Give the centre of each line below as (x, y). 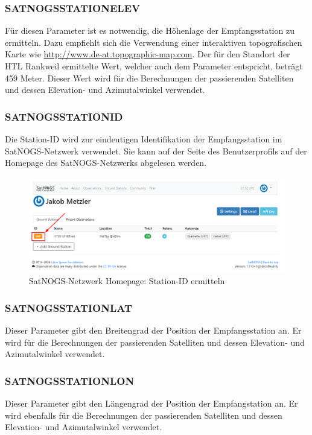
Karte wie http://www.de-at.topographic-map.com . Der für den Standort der (148, 54)
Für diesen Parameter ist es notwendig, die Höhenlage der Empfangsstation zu (150, 30)
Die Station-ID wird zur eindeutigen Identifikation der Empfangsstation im (144, 139)
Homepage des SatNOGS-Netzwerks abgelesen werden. (106, 163)
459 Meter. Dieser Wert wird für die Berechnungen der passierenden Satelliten (149, 78)
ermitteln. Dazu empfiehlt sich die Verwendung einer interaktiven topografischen (154, 42)
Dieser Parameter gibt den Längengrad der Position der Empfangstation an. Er (151, 403)
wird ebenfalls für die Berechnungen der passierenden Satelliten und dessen (144, 415)
